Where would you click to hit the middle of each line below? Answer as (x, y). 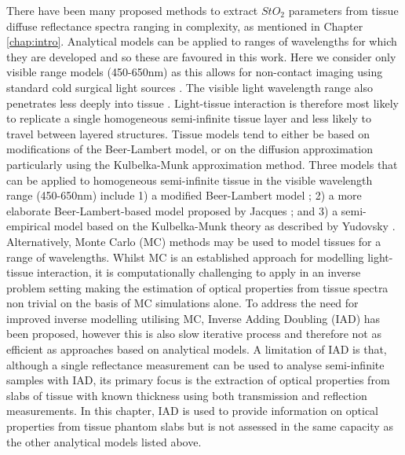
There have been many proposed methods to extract (132, 10)
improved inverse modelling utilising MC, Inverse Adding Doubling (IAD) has (193, 318)
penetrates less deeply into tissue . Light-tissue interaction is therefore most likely (202, 103)
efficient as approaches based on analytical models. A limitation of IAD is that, (197, 349)
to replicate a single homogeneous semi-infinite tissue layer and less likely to (189, 118)
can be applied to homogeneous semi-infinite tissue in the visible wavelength (190, 180)
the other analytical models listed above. (104, 441)
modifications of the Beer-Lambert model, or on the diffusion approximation (190, 149)
